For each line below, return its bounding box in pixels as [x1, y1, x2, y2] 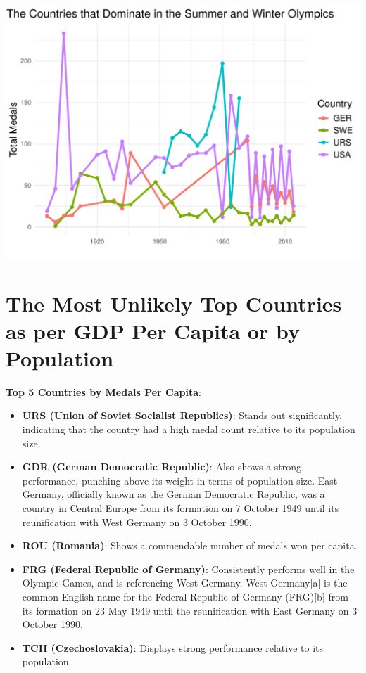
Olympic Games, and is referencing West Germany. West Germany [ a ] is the [22, 575, 348, 590]
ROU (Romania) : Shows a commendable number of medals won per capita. [22, 538, 358, 553]
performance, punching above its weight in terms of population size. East [22, 473, 338, 487]
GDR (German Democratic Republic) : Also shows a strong [22, 459, 302, 474]
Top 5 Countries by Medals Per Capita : [6, 384, 201, 399]
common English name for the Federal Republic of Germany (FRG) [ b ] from [22, 589, 348, 603]
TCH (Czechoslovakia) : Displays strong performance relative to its [22, 640, 323, 655]
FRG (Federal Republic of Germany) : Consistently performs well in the [22, 561, 355, 576]
